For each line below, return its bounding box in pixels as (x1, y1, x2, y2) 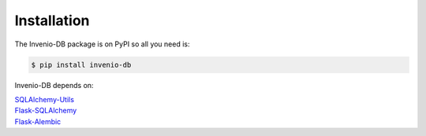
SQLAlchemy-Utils (14, 94, 75, 104)
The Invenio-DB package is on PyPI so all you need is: (14, 39, 190, 49)
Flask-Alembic (14, 116, 62, 126)
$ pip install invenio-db (31, 60, 132, 69)
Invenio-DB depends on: (14, 80, 94, 90)
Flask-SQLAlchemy (14, 106, 77, 116)
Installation (14, 12, 90, 29)
